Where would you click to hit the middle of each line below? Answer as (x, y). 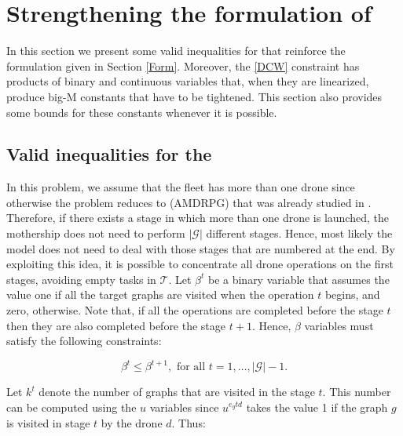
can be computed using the (71, 407)
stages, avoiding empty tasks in (81, 279)
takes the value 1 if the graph (317, 407)
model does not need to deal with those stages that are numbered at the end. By (201, 248)
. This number (357, 392)
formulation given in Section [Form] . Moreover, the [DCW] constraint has (183, 65)
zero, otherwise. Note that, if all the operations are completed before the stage (195, 310)
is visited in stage (48, 422)
